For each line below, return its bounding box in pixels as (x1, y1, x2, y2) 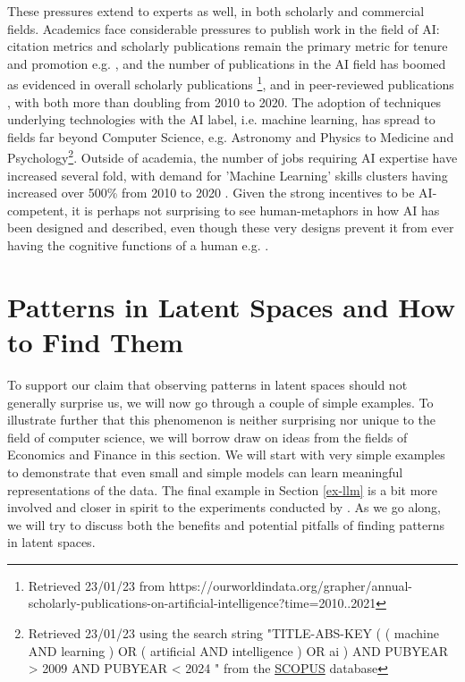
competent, (7, 200, 68, 219)
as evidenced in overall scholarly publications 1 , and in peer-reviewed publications (7, 72, 454, 94)
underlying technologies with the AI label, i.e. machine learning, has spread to (7, 110, 435, 129)
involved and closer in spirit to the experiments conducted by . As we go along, (7, 498, 441, 517)
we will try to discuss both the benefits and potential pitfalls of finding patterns (7, 515, 445, 534)
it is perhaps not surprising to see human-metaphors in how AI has (72, 200, 440, 219)
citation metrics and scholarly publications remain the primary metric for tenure (7, 37, 448, 55)
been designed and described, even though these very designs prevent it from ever (7, 218, 454, 237)
